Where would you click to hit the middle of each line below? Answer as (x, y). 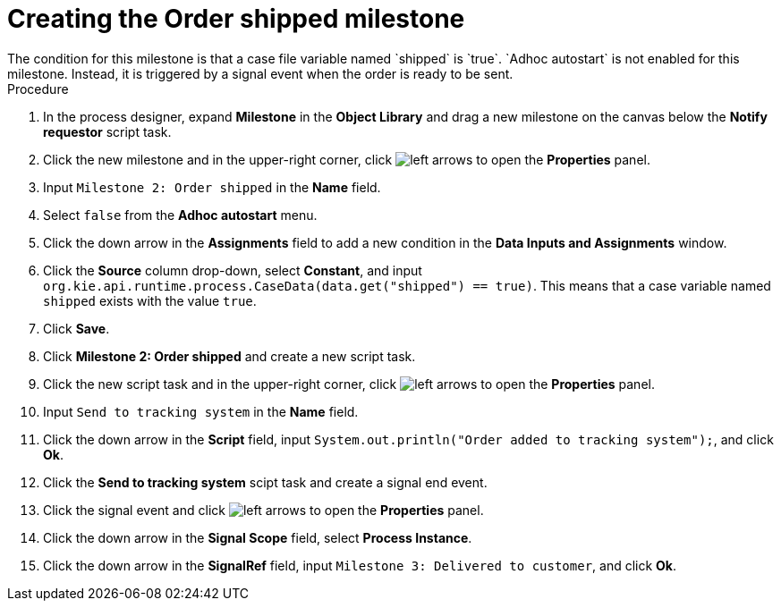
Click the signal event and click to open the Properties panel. (263, 510)
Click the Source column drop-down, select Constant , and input (233, 270)
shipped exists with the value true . (150, 300)
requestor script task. (107, 131)
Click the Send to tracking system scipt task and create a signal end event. (265, 482)
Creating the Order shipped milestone (236, 19)
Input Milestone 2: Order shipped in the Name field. (212, 187)
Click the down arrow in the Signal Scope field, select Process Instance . (258, 537)
